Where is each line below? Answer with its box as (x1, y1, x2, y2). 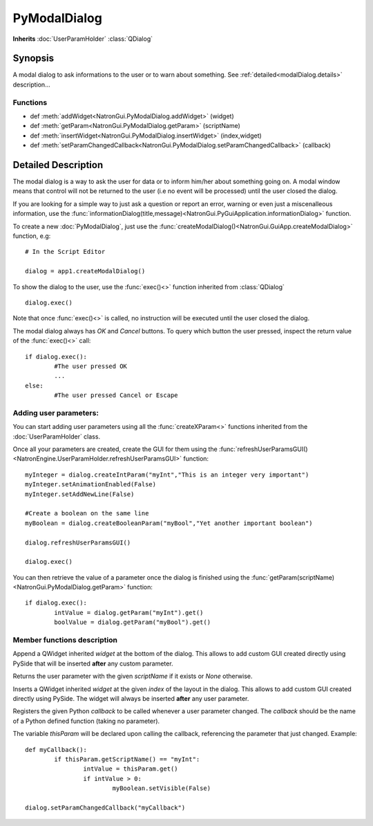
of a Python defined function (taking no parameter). (12, 717, 160, 725)
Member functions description (12, 635, 117, 645)
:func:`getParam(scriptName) (251, 573, 335, 581)
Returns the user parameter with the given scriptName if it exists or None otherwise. (12, 672, 253, 681)
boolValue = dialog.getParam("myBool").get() (54, 618, 211, 626)
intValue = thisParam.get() (83, 765, 179, 773)
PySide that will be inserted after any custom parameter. (12, 659, 173, 668)
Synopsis (12, 53, 55, 64)
